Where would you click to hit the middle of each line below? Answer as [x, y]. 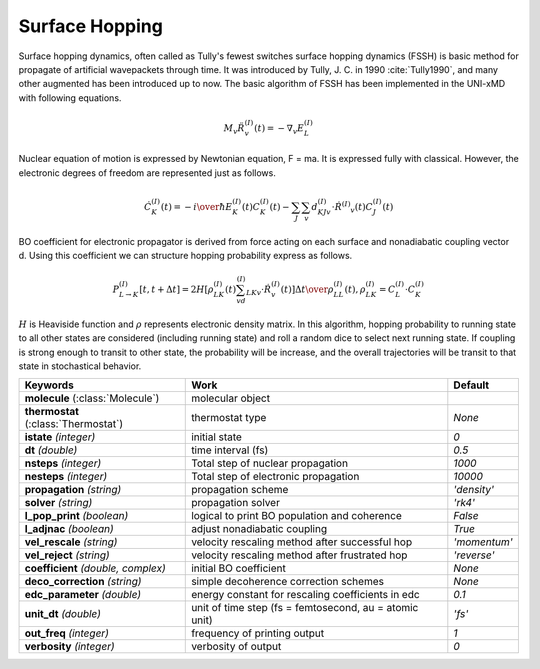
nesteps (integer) [66, 477]
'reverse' [474, 555]
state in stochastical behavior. [80, 366]
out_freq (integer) [66, 633]
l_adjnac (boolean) [69, 529]
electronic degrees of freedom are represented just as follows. [147, 172]
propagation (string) [73, 490]
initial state [216, 437]
